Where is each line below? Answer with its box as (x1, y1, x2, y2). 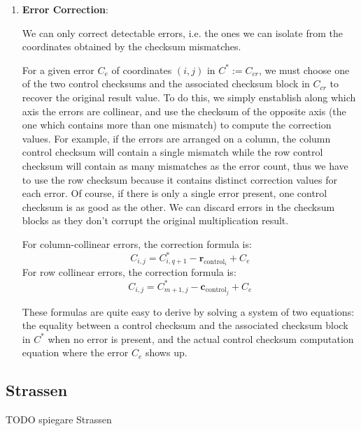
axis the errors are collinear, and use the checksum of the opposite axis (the (22, 103, 346, 118)
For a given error (22, 62, 94, 77)
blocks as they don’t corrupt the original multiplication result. (22, 213, 289, 228)
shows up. (145, 345, 187, 360)
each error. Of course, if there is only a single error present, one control (22, 186, 327, 200)
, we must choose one (258, 62, 350, 77)
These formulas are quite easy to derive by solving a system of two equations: (22, 304, 355, 319)
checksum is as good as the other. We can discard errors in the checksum (22, 199, 335, 214)
